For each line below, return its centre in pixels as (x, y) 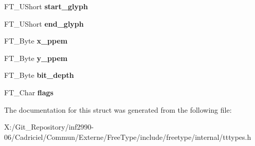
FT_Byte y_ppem (36, 58)
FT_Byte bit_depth (39, 75)
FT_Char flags (29, 92)
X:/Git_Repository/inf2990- (49, 127)
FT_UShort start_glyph (46, 6)
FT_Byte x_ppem (36, 41)
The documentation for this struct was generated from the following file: (118, 109)
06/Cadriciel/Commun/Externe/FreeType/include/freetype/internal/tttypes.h (128, 137)
